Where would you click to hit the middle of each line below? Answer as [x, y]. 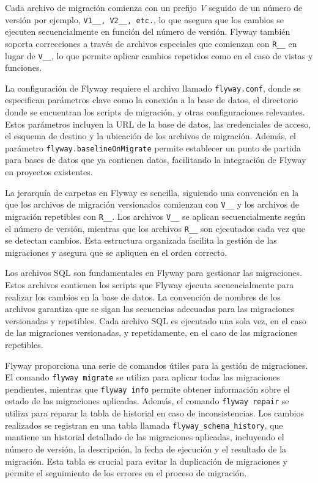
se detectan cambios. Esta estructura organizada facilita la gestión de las [141, 240]
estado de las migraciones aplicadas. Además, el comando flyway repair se [147, 401]
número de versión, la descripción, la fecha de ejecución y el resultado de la [146, 448]
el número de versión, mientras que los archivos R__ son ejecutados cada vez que [155, 228]
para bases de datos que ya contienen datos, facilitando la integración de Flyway [156, 160]
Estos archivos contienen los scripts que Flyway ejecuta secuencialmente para [150, 284]
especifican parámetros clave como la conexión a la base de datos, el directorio [152, 100]
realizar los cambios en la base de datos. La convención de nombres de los [143, 296]
